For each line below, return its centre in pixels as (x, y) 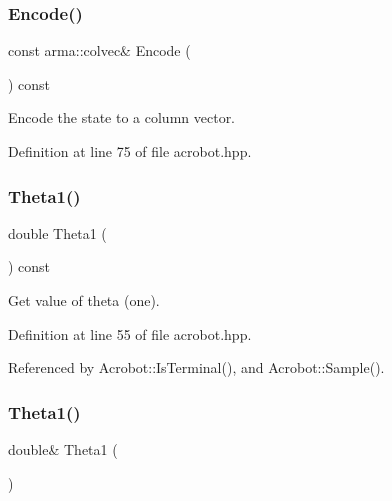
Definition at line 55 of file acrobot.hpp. (130, 333)
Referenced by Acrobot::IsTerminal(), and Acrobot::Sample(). (196, 367)
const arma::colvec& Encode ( (99, 50)
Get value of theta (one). (84, 300)
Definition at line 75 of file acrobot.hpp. (130, 151)
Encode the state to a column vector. (122, 117)
